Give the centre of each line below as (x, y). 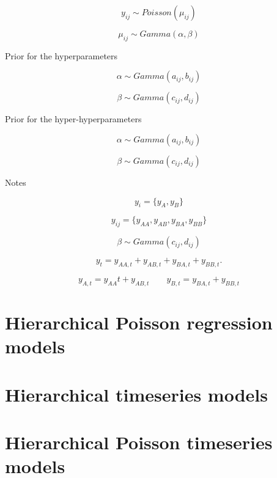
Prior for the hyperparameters (61, 55)
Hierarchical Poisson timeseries (139, 442)
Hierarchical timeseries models (136, 394)
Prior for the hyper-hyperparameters (73, 119)
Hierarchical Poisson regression (139, 322)
